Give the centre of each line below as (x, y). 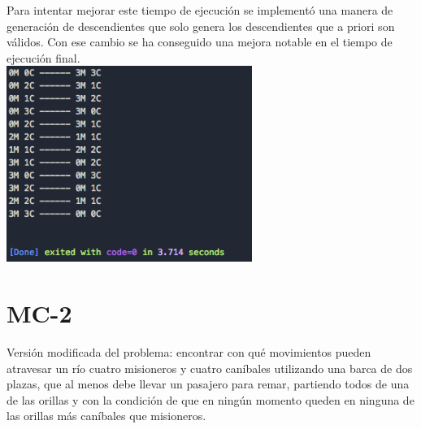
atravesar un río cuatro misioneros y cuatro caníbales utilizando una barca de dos (210, 368)
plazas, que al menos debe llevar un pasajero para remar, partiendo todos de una (208, 384)
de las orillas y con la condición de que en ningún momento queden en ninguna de (210, 399)
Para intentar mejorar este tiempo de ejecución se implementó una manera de (200, 10)
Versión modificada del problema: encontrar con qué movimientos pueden (189, 352)
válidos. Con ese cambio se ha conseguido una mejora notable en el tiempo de (200, 42)
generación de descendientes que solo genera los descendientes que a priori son (201, 26)
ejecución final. (43, 57)
